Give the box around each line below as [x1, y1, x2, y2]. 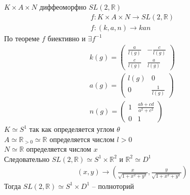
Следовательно [4, 153, 49, 164]
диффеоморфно [39, 2, 87, 12]
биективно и [47, 33, 86, 43]
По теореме [4, 33, 40, 43]
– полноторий [92, 180, 134, 191]
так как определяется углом [29, 124, 115, 134]
